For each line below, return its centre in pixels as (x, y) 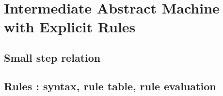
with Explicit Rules (70, 27)
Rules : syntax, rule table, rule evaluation (110, 86)
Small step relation (52, 57)
